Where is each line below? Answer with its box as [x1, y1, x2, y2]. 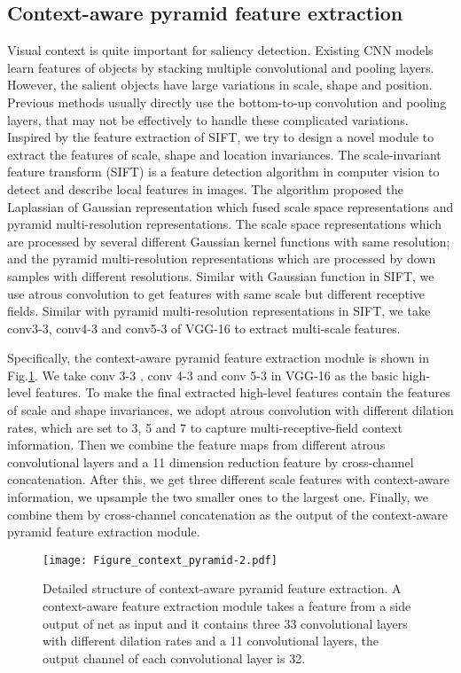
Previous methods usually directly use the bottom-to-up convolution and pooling [7, 92, 447, 111]
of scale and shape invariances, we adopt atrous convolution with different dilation [7, 401, 454, 419]
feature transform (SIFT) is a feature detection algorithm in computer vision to [7, 162, 440, 181]
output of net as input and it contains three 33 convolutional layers [43, 614, 408, 632]
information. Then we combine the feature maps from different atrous [7, 435, 386, 454]
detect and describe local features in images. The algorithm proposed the [7, 179, 403, 198]
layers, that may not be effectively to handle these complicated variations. [7, 110, 409, 129]
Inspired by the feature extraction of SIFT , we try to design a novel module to [7, 128, 434, 146]
